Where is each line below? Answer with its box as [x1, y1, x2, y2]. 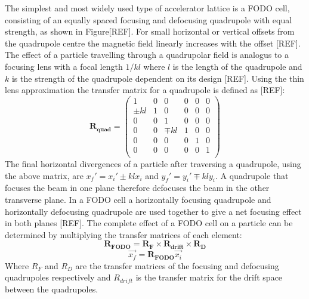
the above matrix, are [5, 169, 84, 181]
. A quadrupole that [215, 169, 289, 181]
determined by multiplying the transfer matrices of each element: [5, 228, 242, 241]
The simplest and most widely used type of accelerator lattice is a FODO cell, [5, 2, 290, 14]
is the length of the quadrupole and [172, 60, 302, 72]
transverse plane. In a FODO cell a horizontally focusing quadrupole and [5, 193, 271, 206]
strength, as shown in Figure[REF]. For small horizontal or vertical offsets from [5, 25, 295, 38]
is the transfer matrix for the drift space [135, 271, 283, 283]
